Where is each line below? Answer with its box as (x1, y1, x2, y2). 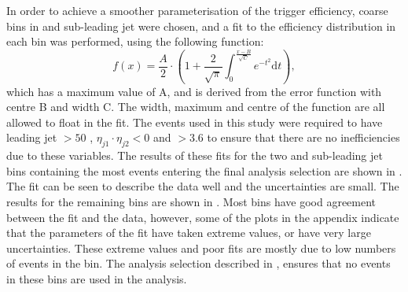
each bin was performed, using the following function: (6, 33, 264, 50)
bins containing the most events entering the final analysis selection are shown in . (6, 162, 402, 179)
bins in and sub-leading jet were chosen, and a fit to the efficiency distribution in (6, 17, 396, 34)
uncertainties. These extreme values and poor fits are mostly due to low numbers (6, 239, 396, 256)
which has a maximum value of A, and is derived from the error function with (6, 83, 382, 99)
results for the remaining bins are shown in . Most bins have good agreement (6, 193, 377, 209)
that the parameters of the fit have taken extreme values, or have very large (6, 224, 371, 241)
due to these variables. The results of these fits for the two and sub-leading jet (6, 147, 383, 164)
